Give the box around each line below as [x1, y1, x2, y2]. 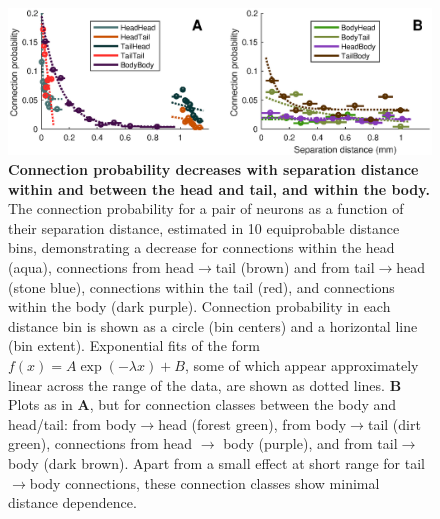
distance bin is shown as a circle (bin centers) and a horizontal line [8, 315, 418, 336]
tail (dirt [367, 413, 421, 434]
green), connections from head [8, 433, 193, 454]
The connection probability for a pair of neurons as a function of [8, 198, 404, 219]
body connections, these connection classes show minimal [29, 472, 380, 493]
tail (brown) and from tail [215, 256, 375, 277]
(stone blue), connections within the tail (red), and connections [8, 276, 395, 297]
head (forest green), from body [158, 413, 347, 434]
